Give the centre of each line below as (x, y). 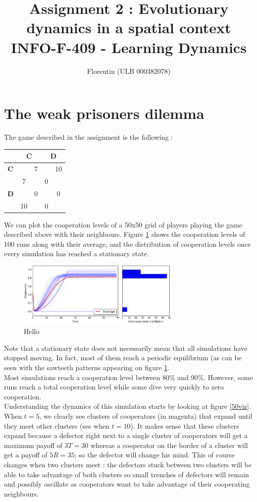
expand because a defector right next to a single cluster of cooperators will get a (126, 435)
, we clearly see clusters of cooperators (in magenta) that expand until (146, 416)
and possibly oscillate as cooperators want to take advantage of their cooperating (127, 484)
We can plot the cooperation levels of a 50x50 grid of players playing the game (123, 224)
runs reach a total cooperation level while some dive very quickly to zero (114, 387)
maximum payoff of (33, 445)
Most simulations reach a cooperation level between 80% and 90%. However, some (128, 377)
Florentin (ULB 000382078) (129, 71)
